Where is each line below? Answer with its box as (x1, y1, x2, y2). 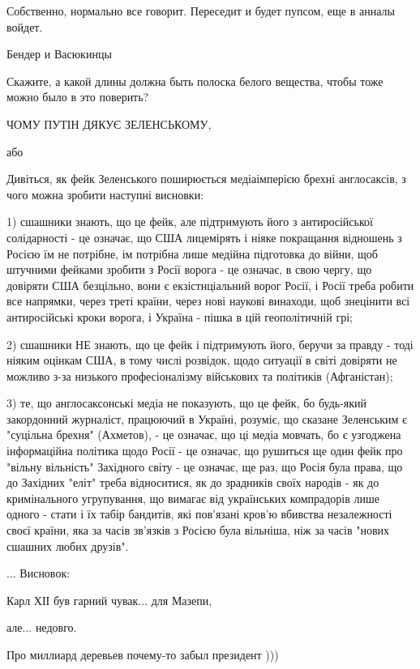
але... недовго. (6, 619, 77, 636)
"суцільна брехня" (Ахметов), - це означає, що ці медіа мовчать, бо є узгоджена (6, 426, 401, 443)
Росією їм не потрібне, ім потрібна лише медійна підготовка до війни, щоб (6, 245, 378, 262)
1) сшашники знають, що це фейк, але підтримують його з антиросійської (6, 213, 373, 230)
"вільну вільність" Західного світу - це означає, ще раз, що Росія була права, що (6, 458, 403, 475)
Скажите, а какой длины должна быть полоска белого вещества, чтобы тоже (6, 72, 384, 89)
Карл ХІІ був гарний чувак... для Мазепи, (6, 591, 212, 608)
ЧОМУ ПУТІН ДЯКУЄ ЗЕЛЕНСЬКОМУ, (6, 115, 212, 132)
